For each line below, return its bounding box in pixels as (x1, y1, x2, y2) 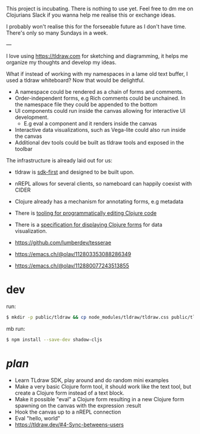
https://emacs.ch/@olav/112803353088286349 (14, 251, 132, 257)
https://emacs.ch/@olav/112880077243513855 (14, 262, 130, 269)
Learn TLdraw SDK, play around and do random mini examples (14, 376, 169, 384)
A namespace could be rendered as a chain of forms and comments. (14, 88, 183, 95)
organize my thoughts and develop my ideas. (6, 59, 117, 66)
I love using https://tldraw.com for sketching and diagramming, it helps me (6, 53, 189, 59)
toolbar (14, 146, 33, 152)
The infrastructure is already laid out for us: (6, 157, 112, 164)
